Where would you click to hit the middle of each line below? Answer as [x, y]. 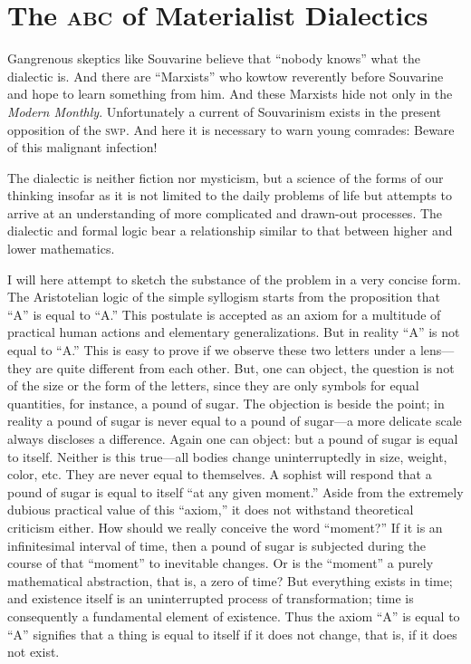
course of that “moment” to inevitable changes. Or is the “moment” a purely [221, 563]
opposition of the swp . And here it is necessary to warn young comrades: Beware [231, 129]
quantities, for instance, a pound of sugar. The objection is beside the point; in [226, 403]
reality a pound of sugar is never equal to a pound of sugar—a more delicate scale [235, 421]
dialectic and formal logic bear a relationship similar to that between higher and [230, 231]
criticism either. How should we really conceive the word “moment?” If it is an [225, 527]
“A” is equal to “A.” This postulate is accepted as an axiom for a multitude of [224, 314]
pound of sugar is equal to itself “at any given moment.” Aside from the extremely [235, 491]
